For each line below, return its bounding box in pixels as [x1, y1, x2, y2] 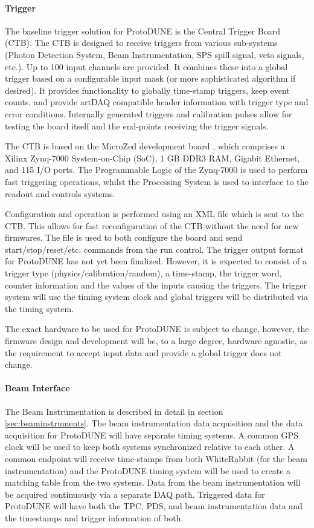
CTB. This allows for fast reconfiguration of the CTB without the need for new [5, 219, 299, 232]
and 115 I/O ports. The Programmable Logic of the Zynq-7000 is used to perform [5, 163, 308, 176]
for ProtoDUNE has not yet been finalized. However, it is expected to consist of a [5, 255, 307, 267]
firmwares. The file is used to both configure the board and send [5, 231, 243, 244]
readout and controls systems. [5, 187, 115, 200]
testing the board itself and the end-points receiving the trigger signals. [5, 119, 269, 132]
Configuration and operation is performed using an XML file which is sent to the [5, 207, 304, 220]
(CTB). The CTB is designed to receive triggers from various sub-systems [5, 36, 278, 49]
